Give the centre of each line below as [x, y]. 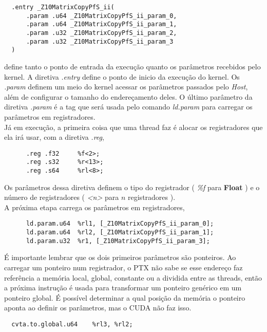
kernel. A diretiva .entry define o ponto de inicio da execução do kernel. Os [122, 76]
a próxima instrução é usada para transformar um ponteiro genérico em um [123, 288]
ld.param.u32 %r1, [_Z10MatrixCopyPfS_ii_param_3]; [118, 241]
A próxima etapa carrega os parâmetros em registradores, [94, 207]
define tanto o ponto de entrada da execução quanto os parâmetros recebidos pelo [132, 66]
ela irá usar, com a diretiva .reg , [54, 137]
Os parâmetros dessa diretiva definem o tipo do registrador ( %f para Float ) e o [132, 187]
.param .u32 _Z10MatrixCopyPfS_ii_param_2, [101, 33]
